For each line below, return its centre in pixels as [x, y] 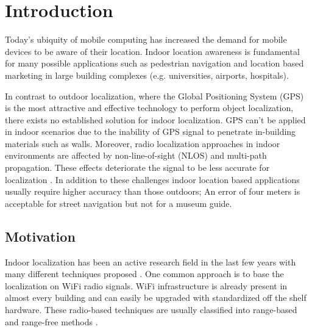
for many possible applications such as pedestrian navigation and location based [154, 63]
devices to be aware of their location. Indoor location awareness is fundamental [152, 51]
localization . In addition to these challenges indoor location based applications [152, 179]
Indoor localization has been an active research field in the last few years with [151, 262]
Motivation [40, 236]
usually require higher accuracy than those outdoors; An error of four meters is [153, 191]
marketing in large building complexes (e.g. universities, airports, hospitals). [147, 75]
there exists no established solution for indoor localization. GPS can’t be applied [155, 119]
